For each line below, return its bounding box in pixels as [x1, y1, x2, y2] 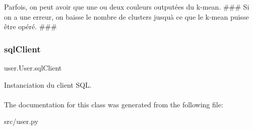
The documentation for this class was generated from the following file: [4, 99, 223, 109]
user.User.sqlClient [4, 62, 62, 73]
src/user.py [4, 116, 38, 126]
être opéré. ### [4, 21, 57, 32]
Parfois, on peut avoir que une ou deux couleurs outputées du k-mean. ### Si [4, 2, 249, 12]
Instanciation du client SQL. [4, 79, 92, 90]
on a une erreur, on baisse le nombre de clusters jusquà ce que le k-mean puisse [4, 11, 249, 22]
